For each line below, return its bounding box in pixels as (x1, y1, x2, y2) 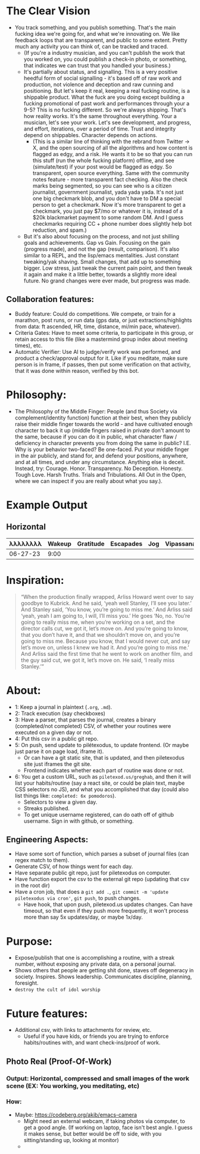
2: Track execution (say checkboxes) (14, 710, 106, 717)
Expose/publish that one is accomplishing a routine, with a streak (14, 954, 174, 962)
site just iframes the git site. (23, 760, 92, 767)
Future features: (6, 1007, 88, 1020)
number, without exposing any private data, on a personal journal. (14, 960, 176, 968)
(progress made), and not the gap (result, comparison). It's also (23, 245, 180, 253)
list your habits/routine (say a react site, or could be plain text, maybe (14, 779, 185, 786)
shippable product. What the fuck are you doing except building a (23, 94, 185, 101)
